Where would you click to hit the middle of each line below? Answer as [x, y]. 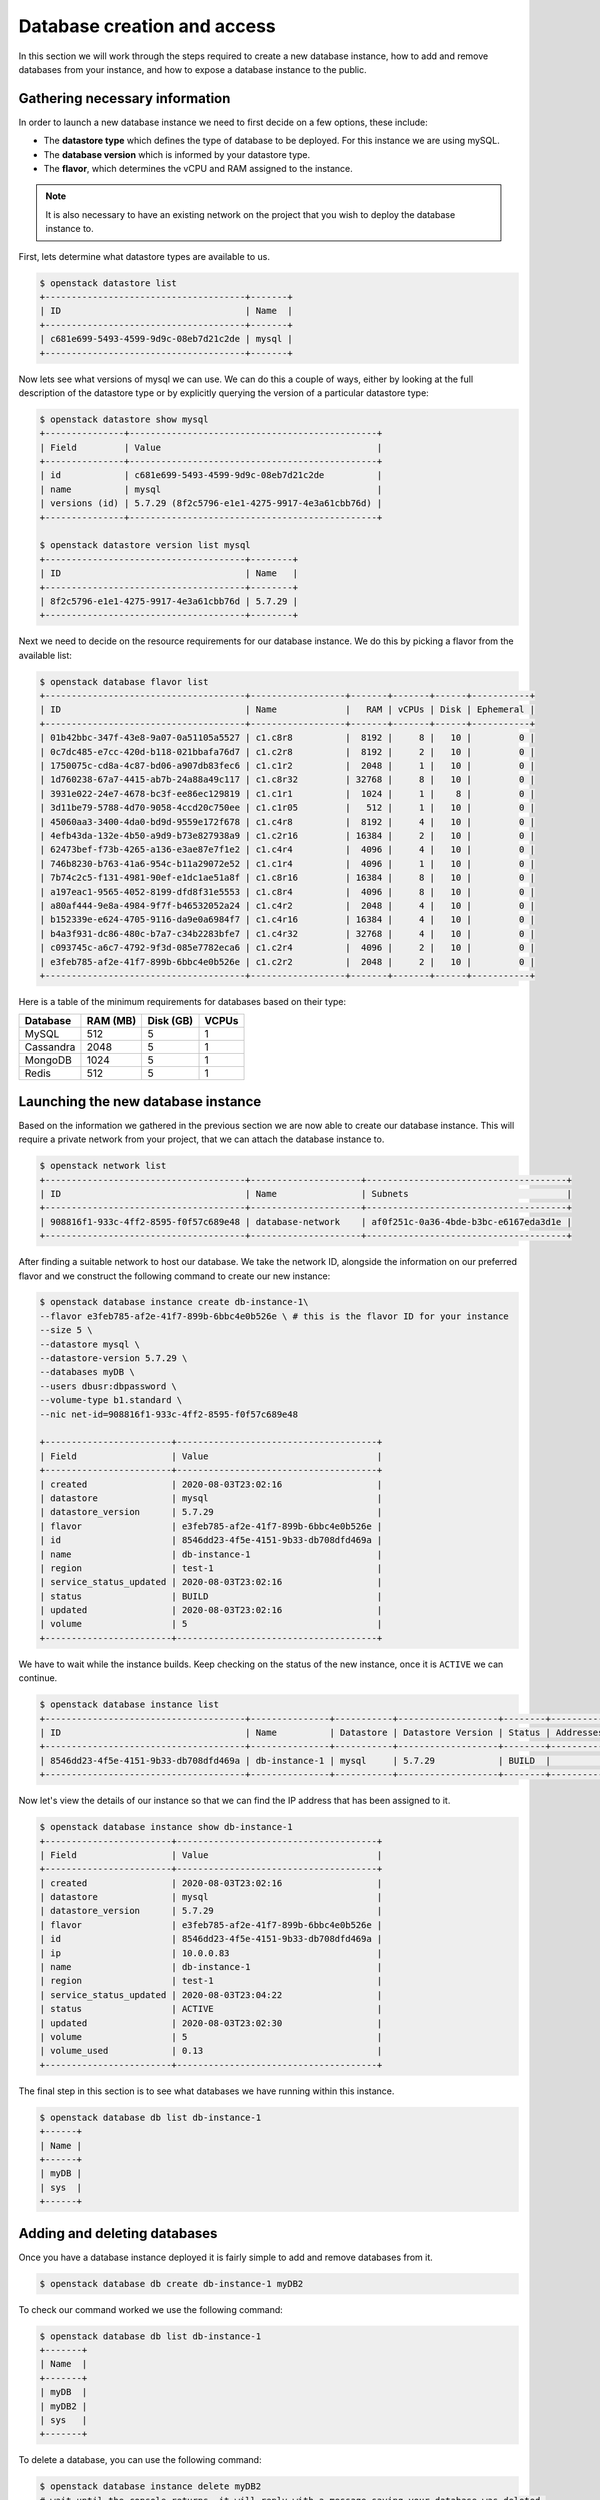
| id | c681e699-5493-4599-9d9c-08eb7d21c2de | [211, 475]
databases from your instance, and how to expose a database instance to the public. [192, 69]
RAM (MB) [111, 1021]
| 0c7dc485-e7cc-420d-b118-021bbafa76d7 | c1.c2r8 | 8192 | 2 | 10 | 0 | [287, 751]
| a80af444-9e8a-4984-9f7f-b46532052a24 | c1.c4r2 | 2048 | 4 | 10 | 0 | [287, 905]
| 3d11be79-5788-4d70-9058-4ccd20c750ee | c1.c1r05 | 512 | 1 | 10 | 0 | [287, 808]
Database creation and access [147, 26]
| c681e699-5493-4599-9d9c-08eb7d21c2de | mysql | [166, 339]
